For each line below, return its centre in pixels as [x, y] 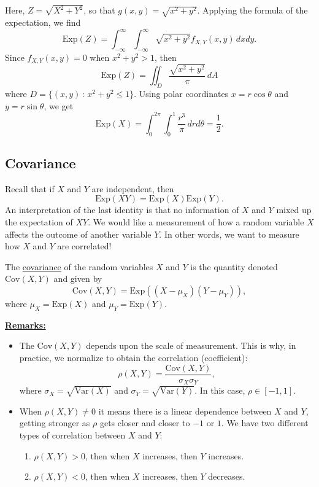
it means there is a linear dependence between [185, 411]
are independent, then [133, 188]
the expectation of [39, 222]
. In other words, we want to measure [229, 234]
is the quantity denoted [234, 266]
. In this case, [220, 390]
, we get [59, 105]
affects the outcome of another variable [78, 234]
